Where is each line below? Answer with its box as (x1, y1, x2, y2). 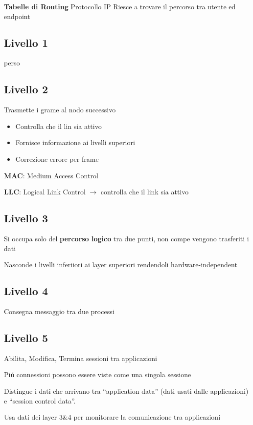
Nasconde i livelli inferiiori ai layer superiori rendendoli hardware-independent (4, 259, 237, 270)
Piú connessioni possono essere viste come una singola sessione (4, 369, 191, 380)
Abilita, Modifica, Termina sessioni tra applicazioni (4, 353, 158, 363)
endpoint (4, 11, 30, 21)
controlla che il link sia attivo (100, 187, 189, 197)
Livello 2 (4, 82, 48, 97)
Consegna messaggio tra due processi (4, 306, 115, 316)
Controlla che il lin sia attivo (15, 121, 102, 131)
